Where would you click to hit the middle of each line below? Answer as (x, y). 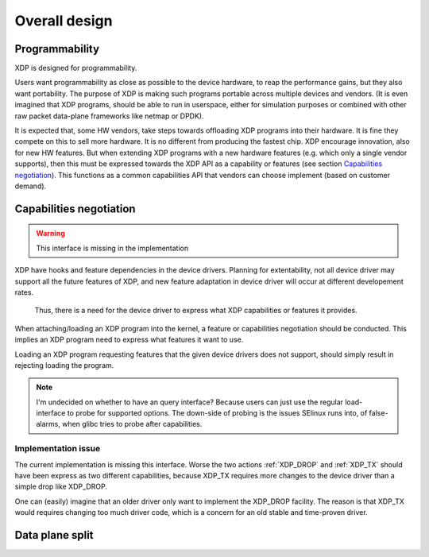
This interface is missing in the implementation (112, 248)
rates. (24, 292)
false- (379, 413)
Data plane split (54, 535)
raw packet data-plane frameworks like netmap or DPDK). (109, 116)
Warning (50, 234)
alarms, (48, 424)
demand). (31, 186)
